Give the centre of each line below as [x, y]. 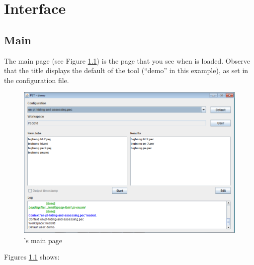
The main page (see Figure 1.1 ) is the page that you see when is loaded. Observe [127, 60]
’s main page [43, 240]
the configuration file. [37, 80]
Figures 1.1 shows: [32, 257]
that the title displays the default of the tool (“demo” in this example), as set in [126, 70]
